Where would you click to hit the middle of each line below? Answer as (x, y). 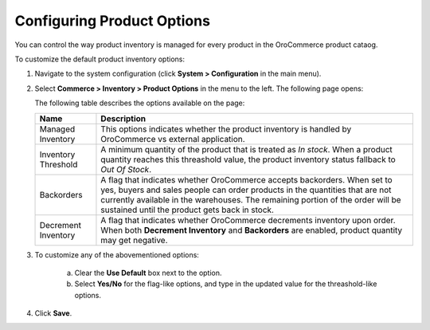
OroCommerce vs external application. (173, 139)
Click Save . (53, 313)
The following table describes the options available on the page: (140, 103)
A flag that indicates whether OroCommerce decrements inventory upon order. (248, 220)
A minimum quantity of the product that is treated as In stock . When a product (247, 149)
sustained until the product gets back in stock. (188, 210)
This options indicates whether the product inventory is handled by (226, 129)
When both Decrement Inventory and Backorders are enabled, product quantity (252, 230)
